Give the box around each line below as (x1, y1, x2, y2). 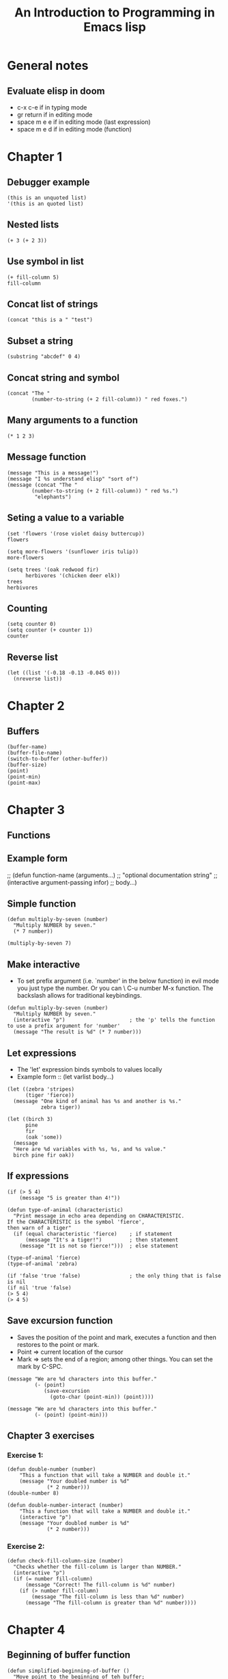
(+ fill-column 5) (7, 274, 59, 281)
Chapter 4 (7, 1621, 66, 1637)
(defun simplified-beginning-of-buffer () (7, 1667, 130, 1674)
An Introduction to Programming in (14, 5, 215, 21)
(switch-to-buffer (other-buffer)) (7, 755, 109, 763)
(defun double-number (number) (7, 1466, 96, 1473)
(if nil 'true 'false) (7, 1284, 72, 1291)
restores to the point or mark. (16, 1340, 100, 1348)
